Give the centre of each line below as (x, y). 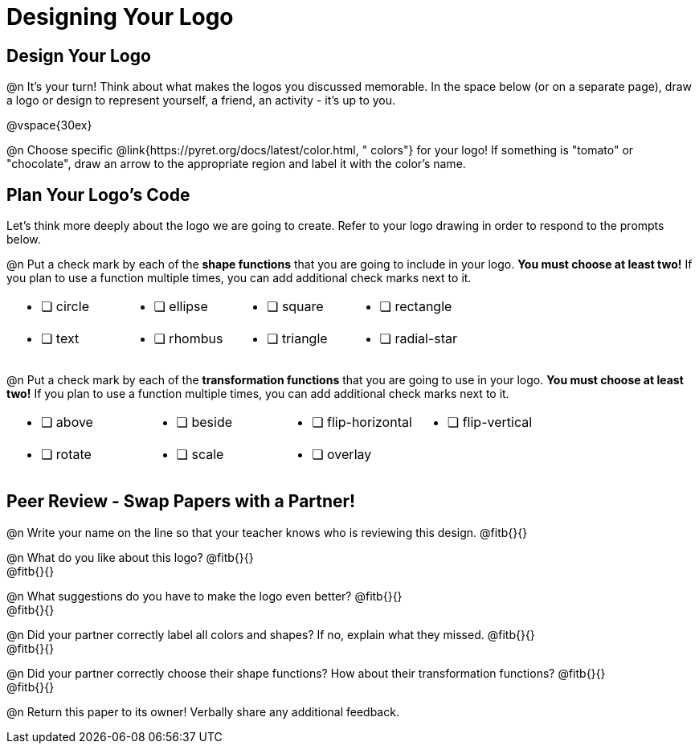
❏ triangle (297, 339)
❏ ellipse (181, 307)
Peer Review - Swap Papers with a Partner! (181, 502)
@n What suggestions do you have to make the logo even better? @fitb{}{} (204, 596)
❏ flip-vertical (490, 422)
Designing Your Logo (120, 17)
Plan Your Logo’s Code (98, 195)
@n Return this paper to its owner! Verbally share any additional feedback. (203, 711)
